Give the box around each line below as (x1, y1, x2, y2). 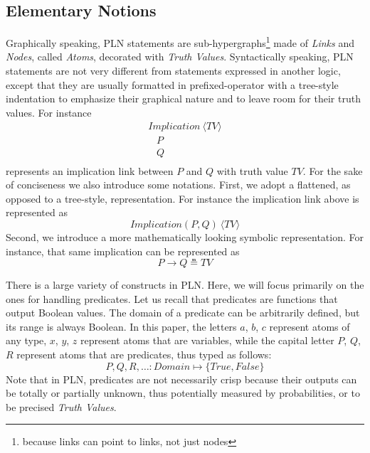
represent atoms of (269, 319, 350, 334)
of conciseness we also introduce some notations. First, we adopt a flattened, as (6, 177, 351, 192)
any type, (6, 333, 47, 348)
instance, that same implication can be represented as (6, 243, 240, 258)
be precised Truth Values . (6, 399, 117, 414)
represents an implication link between (6, 163, 174, 178)
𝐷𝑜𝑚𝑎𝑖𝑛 (153, 361, 191, 372)
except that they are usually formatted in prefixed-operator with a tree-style (6, 77, 339, 92)
